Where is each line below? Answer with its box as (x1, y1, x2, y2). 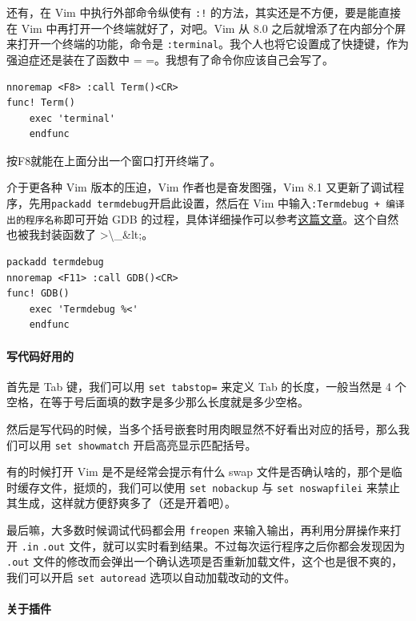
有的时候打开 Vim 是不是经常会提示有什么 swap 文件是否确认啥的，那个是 (6, 463, 391, 480)
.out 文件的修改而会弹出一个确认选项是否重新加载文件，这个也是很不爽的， (6, 553, 403, 570)
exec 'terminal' (29, 112, 116, 124)
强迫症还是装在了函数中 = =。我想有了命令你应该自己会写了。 (6, 50, 334, 67)
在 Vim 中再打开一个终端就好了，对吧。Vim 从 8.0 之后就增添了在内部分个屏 (6, 19, 406, 36)
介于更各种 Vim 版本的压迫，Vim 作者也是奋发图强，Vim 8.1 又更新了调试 (6, 179, 394, 196)
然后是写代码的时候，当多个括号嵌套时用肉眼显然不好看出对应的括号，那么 (6, 420, 398, 437)
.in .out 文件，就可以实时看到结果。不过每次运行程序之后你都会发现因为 (21, 537, 406, 554)
